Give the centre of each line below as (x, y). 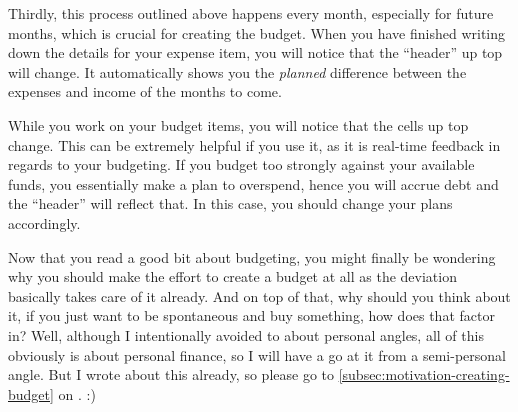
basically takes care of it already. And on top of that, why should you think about (259, 295)
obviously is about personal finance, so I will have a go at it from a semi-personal (257, 354)
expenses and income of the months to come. (145, 91)
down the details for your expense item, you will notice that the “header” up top (255, 52)
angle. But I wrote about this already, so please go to (171, 374)
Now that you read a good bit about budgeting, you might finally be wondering (252, 256)
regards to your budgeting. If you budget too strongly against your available (241, 164)
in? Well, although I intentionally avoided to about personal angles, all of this (246, 334)
